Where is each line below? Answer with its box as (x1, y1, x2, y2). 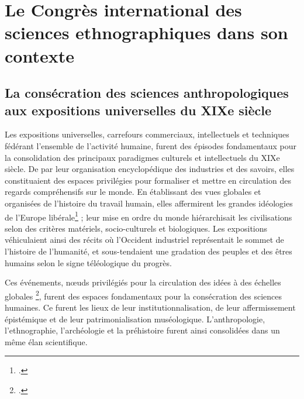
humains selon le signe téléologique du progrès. (5, 256, 172, 269)
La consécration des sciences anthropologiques (5, 84, 289, 102)
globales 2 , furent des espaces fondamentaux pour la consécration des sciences (5, 288, 282, 302)
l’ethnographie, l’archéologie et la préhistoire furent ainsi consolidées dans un (5, 324, 280, 336)
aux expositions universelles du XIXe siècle (5, 101, 272, 119)
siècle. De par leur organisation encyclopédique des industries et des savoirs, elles (5, 163, 295, 175)
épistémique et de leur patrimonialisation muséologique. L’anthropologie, (5, 312, 265, 325)
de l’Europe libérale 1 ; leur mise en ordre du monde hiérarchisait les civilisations (5, 209, 292, 223)
